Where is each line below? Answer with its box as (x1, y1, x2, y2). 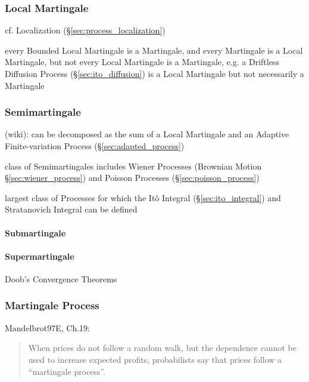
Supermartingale (5, 249, 74, 262)
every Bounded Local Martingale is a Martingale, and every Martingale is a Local (5, 44, 303, 56)
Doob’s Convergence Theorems (5, 272, 117, 285)
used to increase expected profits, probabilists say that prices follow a (28, 353, 282, 365)
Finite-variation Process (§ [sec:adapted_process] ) (5, 140, 185, 152)
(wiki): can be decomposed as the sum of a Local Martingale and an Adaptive (5, 128, 289, 140)
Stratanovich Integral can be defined (5, 203, 138, 215)
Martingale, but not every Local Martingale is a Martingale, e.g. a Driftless (5, 56, 279, 68)
